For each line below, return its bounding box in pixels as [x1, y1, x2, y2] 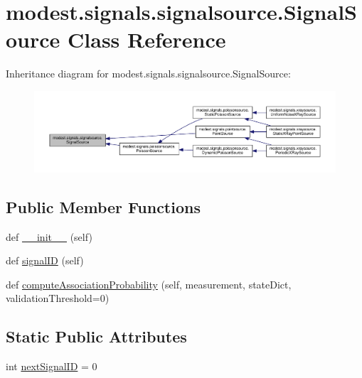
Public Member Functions [6, 195, 201, 217]
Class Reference [68, 25, 226, 54]
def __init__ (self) [6, 229, 92, 244]
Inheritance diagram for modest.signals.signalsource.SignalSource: [6, 66, 291, 81]
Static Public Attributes [6, 325, 187, 347]
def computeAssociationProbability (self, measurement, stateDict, [6, 276, 292, 291]
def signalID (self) [6, 253, 84, 268]
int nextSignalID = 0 [6, 359, 97, 374]
